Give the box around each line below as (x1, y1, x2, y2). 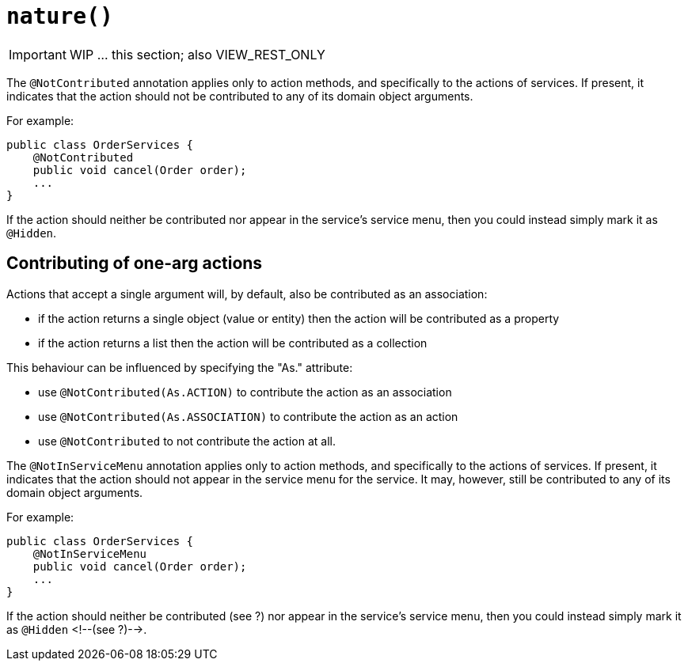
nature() (6, 3, 113, 29)
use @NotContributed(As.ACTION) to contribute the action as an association (38, 385, 452, 399)
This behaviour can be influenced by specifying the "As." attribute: (6, 360, 353, 374)
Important (9, 46, 67, 63)
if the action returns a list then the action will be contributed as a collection (38, 335, 428, 350)
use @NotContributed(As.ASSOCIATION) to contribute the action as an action (38, 409, 458, 423)
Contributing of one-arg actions (6, 253, 263, 274)
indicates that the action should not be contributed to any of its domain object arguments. (6, 89, 473, 103)
